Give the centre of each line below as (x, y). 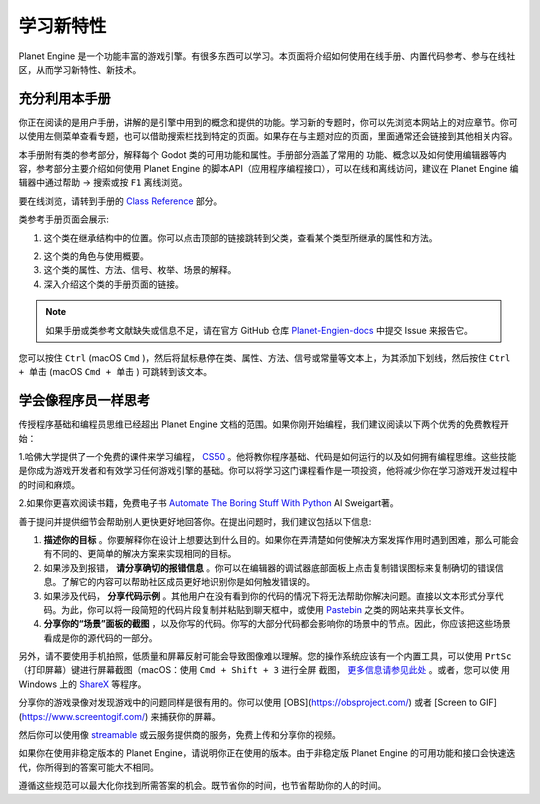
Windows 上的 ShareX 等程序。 (82, 684)
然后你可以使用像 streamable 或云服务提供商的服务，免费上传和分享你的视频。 (180, 735)
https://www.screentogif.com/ (83, 716)
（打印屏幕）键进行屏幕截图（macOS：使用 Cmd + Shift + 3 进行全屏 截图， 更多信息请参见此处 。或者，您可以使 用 (264, 670)
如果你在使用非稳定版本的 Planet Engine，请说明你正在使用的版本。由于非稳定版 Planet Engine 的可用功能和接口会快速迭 (267, 753)
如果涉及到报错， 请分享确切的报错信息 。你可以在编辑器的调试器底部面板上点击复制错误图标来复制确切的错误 (269, 567)
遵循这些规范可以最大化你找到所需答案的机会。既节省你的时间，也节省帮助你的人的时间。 (202, 786)
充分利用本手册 (64, 98)
